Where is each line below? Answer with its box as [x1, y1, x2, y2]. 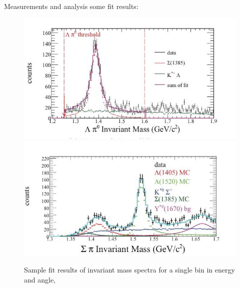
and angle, [24, 274, 56, 284]
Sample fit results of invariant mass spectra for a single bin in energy [24, 264, 235, 275]
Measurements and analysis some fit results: [4, 1, 138, 11]
